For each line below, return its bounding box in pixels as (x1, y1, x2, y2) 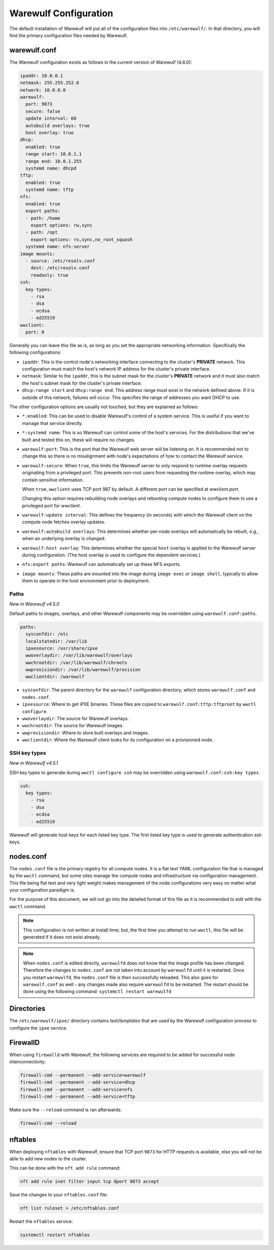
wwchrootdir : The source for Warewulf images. (22, 723, 124, 729)
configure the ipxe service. (9, 1025, 68, 1031)
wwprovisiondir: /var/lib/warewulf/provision (25, 667, 141, 673)
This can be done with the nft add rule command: (9, 1165, 121, 1171)
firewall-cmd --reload (20, 1120, 77, 1126)
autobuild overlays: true (25, 123, 90, 128)
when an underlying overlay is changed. (22, 535, 106, 542)
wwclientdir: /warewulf (25, 674, 85, 679)
